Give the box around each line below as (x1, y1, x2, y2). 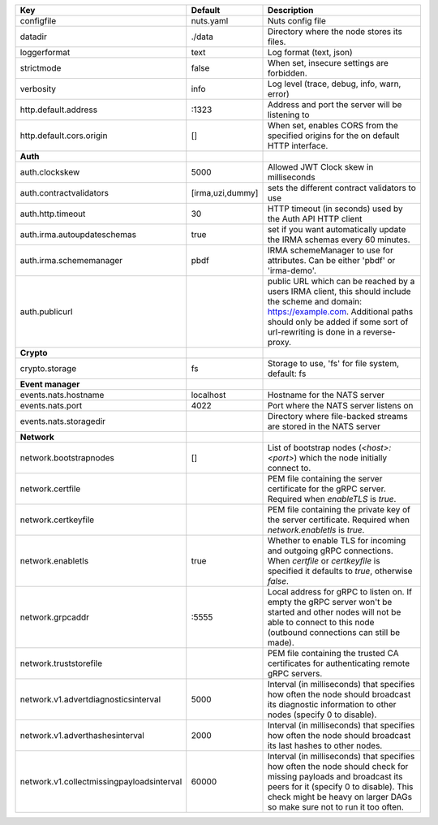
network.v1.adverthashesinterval (19, 730, 145, 741)
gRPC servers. (267, 668, 323, 679)
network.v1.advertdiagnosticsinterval (19, 694, 161, 705)
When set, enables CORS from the (267, 120, 399, 131)
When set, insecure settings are (267, 58, 389, 68)
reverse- (363, 326, 397, 337)
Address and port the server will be (267, 99, 402, 110)
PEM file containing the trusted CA (267, 648, 399, 659)
